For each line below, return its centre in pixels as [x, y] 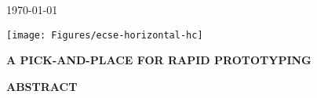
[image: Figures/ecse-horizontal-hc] [105, 35]
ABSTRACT [42, 86]
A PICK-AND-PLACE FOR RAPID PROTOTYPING [159, 60]
